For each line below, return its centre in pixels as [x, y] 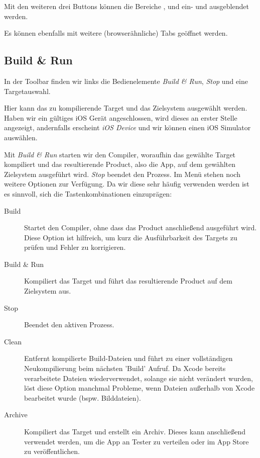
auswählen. [21, 137]
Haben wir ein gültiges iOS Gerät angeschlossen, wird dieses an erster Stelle [121, 117]
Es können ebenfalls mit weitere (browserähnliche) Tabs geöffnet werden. [116, 33]
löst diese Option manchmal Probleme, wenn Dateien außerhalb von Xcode [140, 388]
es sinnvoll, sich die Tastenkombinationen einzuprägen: [88, 193]
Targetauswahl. [27, 91]
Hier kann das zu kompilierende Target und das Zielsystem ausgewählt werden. [126, 108]
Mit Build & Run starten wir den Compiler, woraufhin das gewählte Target [120, 154]
